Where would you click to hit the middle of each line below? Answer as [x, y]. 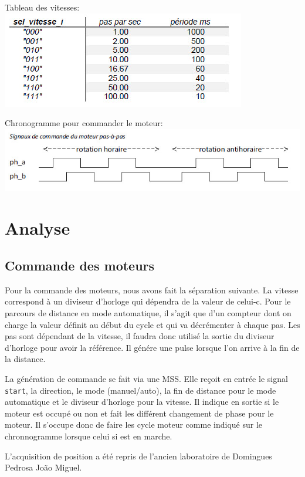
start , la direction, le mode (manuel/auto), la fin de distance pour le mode [140, 390]
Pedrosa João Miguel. [43, 467]
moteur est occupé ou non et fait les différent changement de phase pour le [139, 413]
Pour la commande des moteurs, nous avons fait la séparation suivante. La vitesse [152, 290]
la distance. [25, 359]
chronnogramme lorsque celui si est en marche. [89, 436]
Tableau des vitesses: [42, 7]
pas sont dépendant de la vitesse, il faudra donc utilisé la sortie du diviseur [140, 336]
